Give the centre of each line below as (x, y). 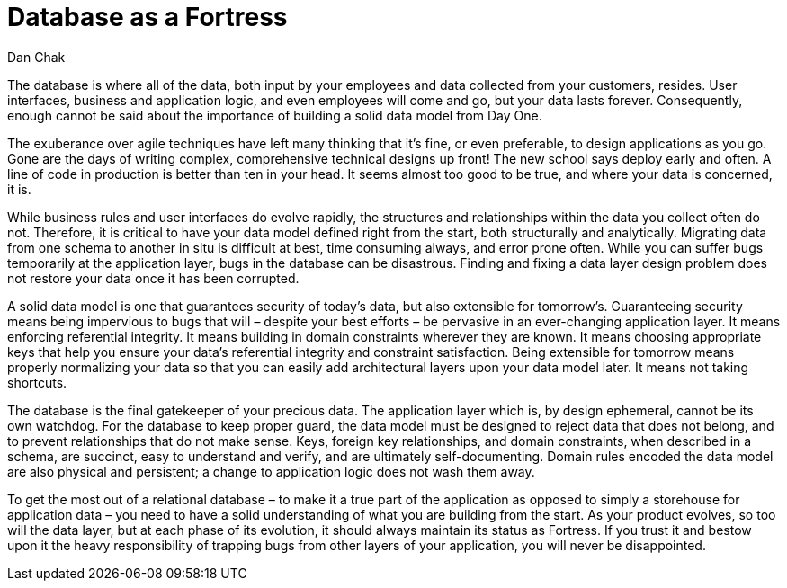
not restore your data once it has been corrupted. (153, 278)
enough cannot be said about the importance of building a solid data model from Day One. (275, 115)
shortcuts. (37, 382)
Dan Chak (36, 57)
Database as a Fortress (148, 17)
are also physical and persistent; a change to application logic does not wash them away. (271, 471)
